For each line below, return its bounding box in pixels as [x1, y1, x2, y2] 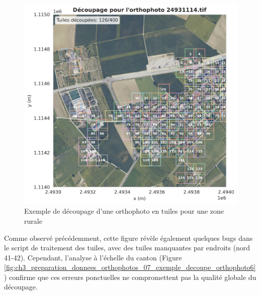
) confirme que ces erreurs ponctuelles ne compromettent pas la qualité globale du [4, 271, 256, 282]
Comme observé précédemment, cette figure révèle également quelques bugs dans [4, 232, 253, 243]
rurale [24, 215, 42, 226]
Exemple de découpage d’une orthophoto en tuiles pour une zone [24, 206, 224, 216]
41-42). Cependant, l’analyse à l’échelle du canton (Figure [4, 252, 182, 262]
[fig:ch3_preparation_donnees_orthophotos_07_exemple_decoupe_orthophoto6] [4, 262, 256, 272]
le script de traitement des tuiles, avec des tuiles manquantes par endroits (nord [4, 242, 250, 253]
